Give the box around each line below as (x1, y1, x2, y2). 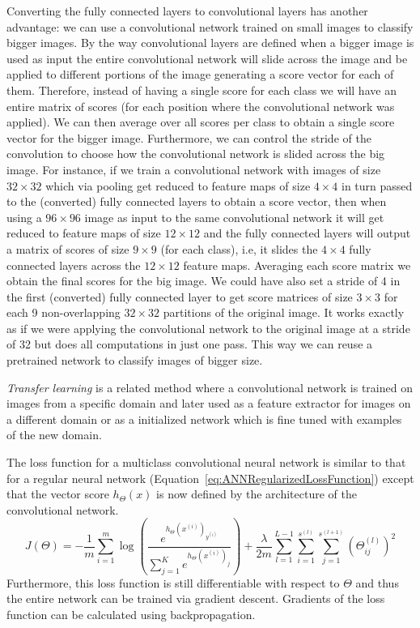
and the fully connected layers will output (203, 224, 411, 241)
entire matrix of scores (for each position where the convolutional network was (6, 97, 395, 114)
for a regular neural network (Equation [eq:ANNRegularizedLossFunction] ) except (6, 469, 414, 486)
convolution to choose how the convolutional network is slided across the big (6, 145, 385, 162)
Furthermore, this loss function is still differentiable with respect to (6, 574, 340, 591)
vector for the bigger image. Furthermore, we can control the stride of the (6, 129, 371, 146)
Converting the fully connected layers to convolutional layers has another (6, 2, 368, 19)
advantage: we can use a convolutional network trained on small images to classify (6, 18, 414, 35)
